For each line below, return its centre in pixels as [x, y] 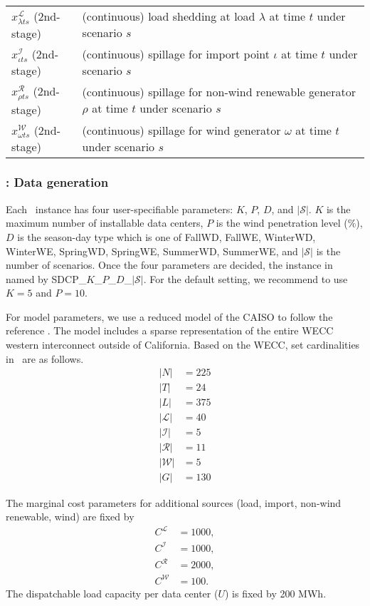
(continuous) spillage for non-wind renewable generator [219, 92]
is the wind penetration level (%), [289, 223]
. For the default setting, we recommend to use [245, 278]
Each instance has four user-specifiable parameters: [120, 209]
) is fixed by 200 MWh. [276, 593]
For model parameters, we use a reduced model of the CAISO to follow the [169, 316]
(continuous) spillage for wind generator [181, 130]
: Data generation [57, 182]
